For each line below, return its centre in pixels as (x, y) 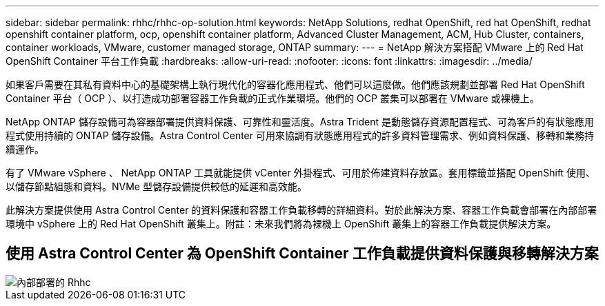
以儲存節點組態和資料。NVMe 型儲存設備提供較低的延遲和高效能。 (156, 186)
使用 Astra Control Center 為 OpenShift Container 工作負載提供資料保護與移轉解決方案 (302, 254)
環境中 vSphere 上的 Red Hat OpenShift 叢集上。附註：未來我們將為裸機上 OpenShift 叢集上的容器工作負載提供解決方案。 (281, 224)
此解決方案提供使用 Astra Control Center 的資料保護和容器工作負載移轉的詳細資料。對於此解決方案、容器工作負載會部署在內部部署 (301, 210)
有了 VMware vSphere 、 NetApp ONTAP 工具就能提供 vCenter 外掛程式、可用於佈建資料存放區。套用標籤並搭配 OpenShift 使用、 (301, 173)
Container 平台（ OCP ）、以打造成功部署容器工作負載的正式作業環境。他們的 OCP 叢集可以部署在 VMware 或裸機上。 (272, 98)
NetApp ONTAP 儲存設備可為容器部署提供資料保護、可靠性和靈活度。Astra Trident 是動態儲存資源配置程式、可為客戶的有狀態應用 (300, 122)
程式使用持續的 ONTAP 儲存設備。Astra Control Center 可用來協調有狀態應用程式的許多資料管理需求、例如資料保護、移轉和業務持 (300, 135)
